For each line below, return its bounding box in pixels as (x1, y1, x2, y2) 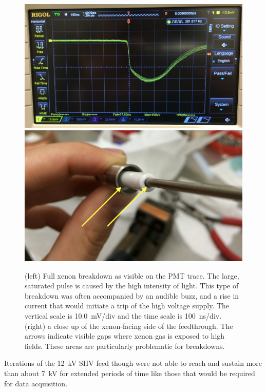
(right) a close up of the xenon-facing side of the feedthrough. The (25, 320, 233, 331)
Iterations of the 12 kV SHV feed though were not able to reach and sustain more (4, 358, 262, 368)
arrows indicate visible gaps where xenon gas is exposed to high (25, 330, 225, 341)
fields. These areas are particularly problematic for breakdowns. (25, 340, 225, 351)
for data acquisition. (4, 378, 68, 388)
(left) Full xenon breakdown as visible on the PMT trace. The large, (25, 270, 239, 281)
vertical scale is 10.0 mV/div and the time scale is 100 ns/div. (25, 310, 222, 321)
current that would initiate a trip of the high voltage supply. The (25, 300, 230, 311)
